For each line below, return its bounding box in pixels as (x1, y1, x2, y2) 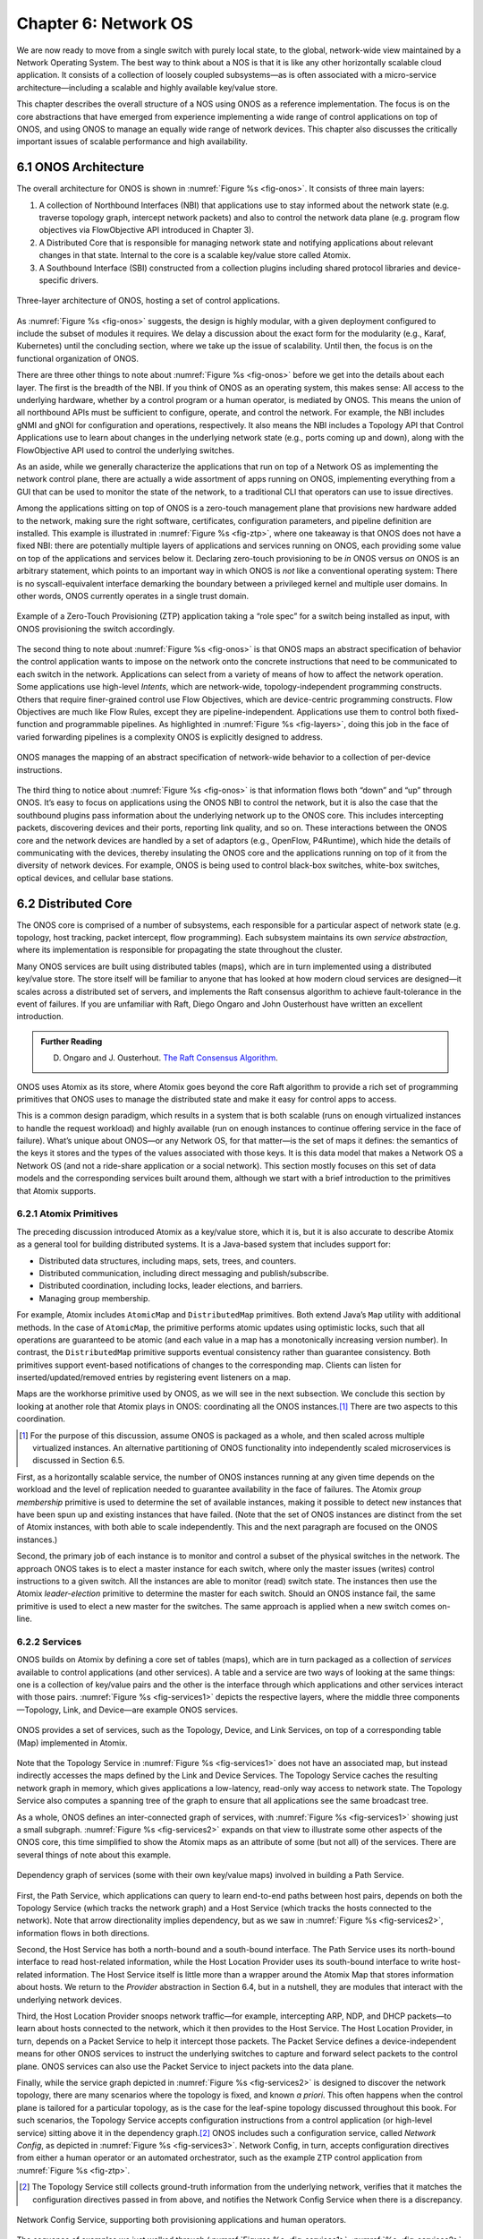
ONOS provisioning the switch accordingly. (16, 623, 175, 634)
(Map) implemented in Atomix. (16, 1737, 128, 1748)
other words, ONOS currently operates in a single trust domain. (16, 590, 250, 601)
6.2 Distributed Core (16, 896, 133, 911)
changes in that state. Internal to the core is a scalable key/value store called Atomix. (38, 250, 352, 261)
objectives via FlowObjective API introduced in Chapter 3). (38, 225, 255, 236)
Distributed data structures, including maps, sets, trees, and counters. (38, 1255, 297, 1266)
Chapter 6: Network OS (16, 13, 193, 33)
